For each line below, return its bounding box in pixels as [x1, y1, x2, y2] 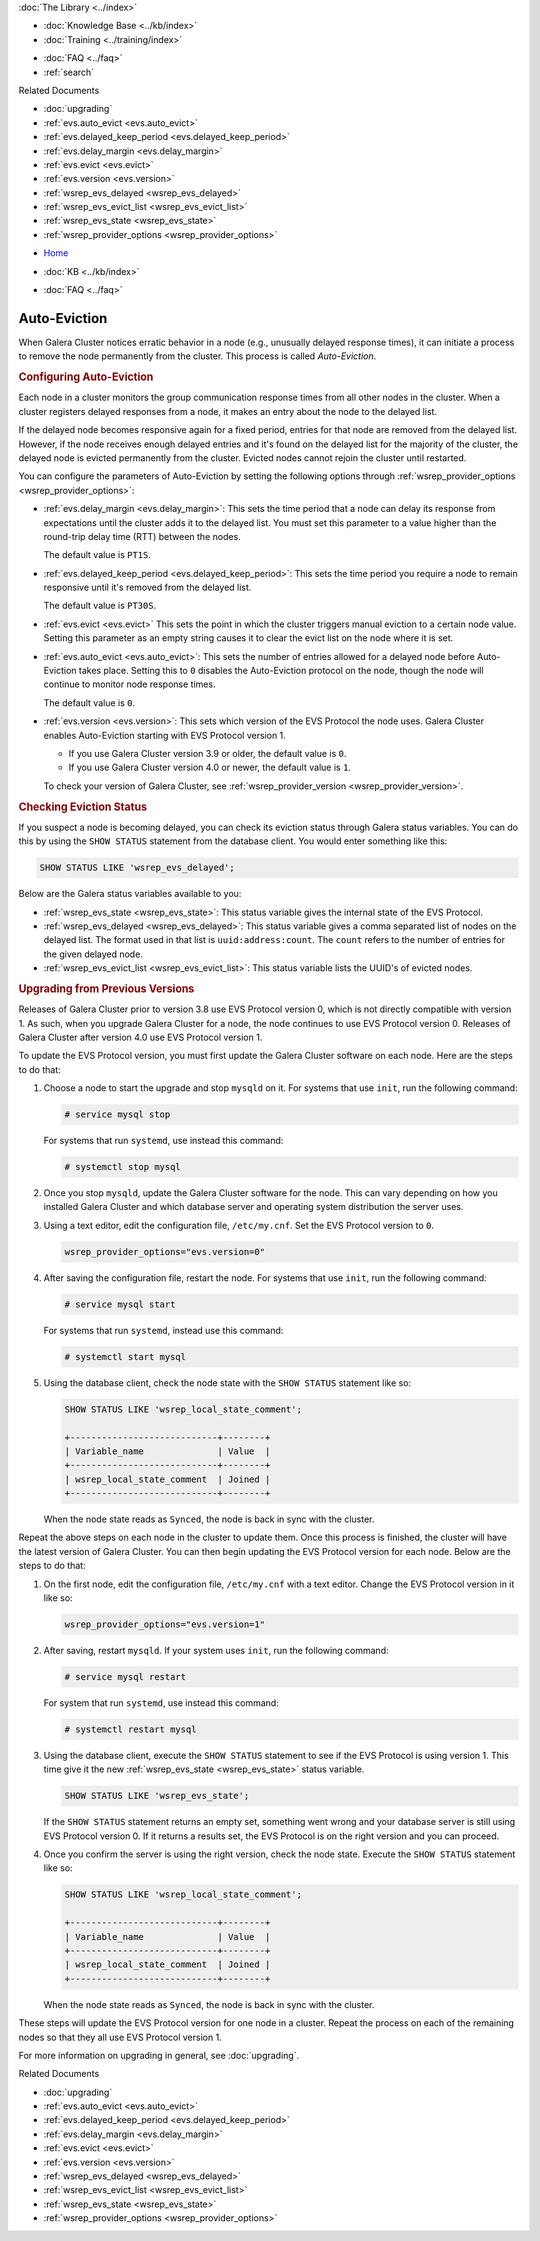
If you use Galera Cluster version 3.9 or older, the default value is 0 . [68, 747, 347, 759]
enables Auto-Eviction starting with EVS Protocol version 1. [43, 729, 287, 741]
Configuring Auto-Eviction [18, 370, 154, 384]
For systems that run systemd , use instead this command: [43, 1135, 284, 1147]
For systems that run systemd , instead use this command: [43, 1324, 284, 1336]
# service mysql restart [64, 1671, 187, 1682]
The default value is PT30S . [43, 600, 157, 612]
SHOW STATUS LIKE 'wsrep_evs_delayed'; [39, 862, 235, 874]
